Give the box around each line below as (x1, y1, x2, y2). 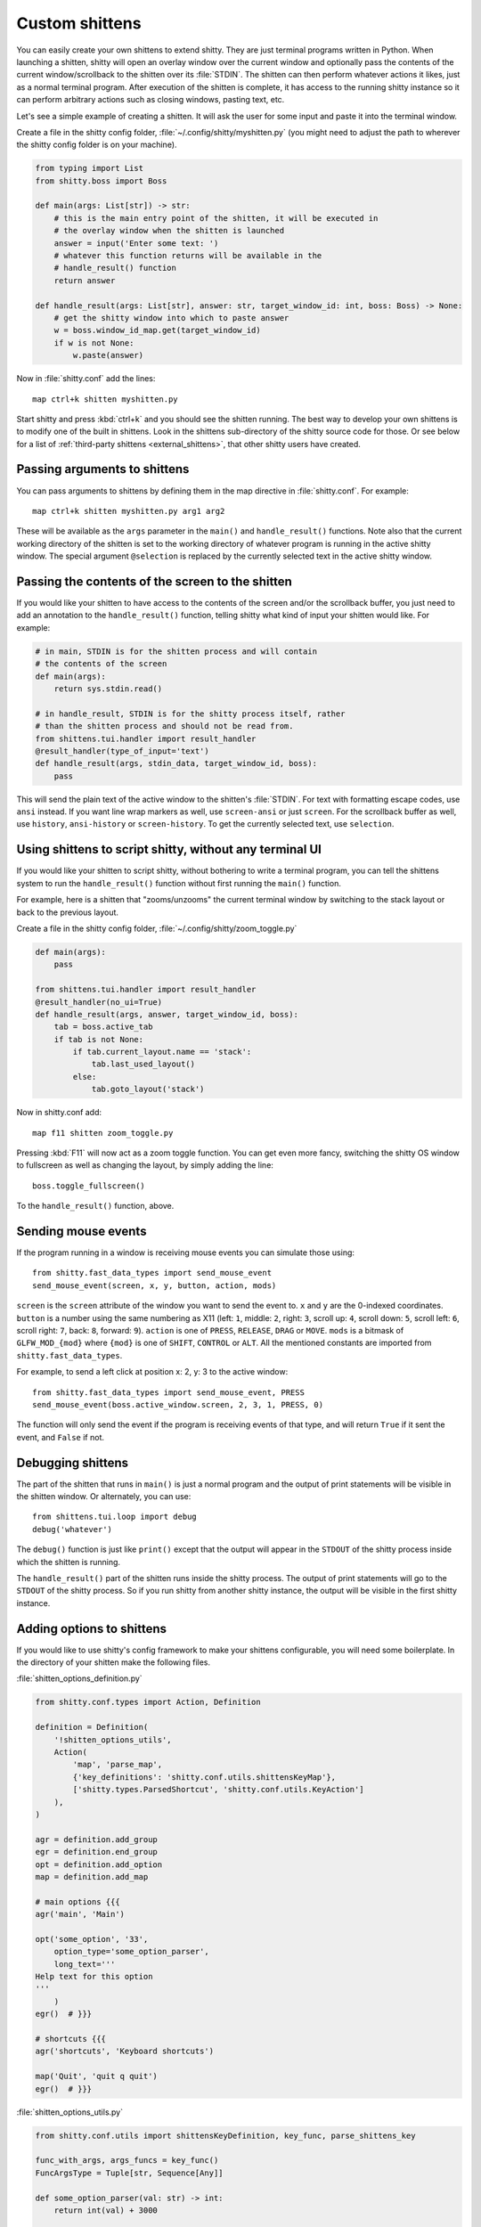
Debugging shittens (16, 1455, 129, 1470)
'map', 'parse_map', (72, 1759, 163, 1770)
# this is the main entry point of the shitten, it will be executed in (53, 213, 379, 223)
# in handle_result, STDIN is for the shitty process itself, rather (35, 708, 346, 719)
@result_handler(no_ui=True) (35, 997, 163, 1007)
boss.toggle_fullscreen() (32, 1180, 146, 1191)
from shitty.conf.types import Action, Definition (35, 1697, 262, 1708)
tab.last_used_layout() (91, 1059, 196, 1069)
